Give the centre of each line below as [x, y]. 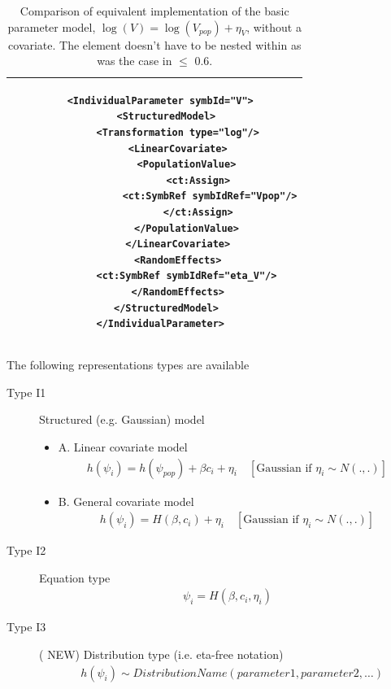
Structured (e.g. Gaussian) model [122, 419]
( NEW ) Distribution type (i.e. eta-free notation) [161, 654]
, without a [274, 26]
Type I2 [26, 550]
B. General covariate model [126, 501]
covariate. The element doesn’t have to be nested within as [155, 44]
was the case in [135, 61]
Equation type [75, 577]
